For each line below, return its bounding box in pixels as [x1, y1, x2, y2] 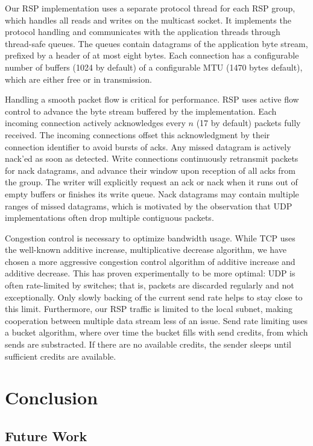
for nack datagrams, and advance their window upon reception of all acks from [5, 164, 296, 176]
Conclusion [5, 385, 98, 410]
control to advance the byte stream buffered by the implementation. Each [5, 104, 277, 117]
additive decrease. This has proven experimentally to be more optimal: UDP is [5, 267, 296, 279]
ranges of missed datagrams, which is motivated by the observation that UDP [5, 199, 292, 212]
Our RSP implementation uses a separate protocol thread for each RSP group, [5, 2, 296, 14]
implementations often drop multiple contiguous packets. [5, 211, 214, 224]
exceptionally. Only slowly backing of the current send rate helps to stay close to [5, 290, 303, 303]
